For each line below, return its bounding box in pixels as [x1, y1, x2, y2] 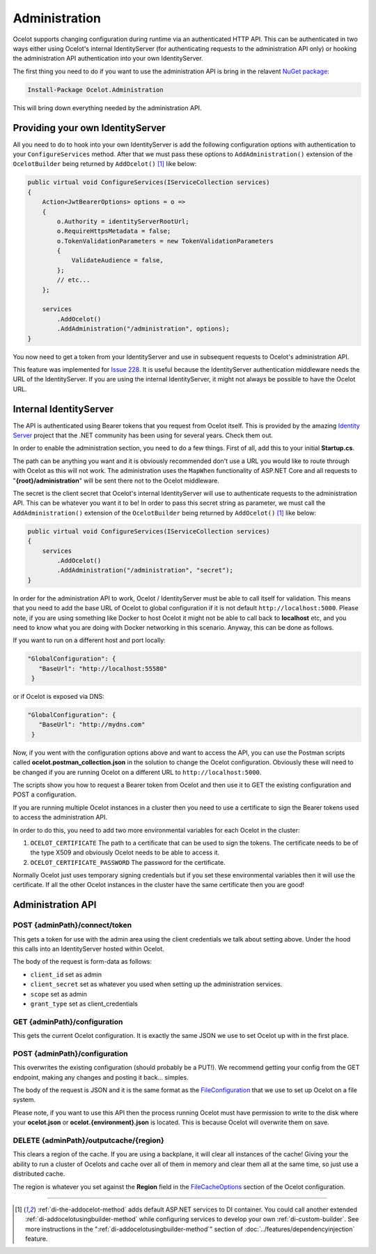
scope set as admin [30, 990, 87, 998]
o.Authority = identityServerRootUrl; [56, 217, 189, 225]
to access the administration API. [13, 813, 108, 822]
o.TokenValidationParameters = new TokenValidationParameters [56, 237, 274, 245]
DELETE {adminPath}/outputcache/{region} [13, 1135, 165, 1145]
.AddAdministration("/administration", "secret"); [56, 566, 233, 575]
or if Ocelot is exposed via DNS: [13, 693, 104, 701]
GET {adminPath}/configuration [13, 1017, 123, 1027]
